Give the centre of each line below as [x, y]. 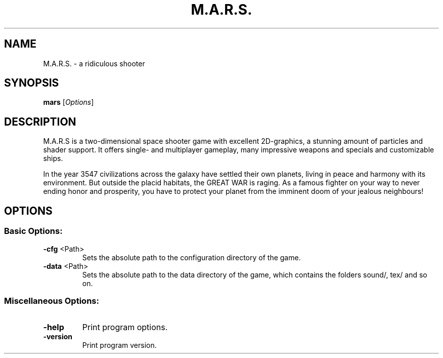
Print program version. [119, 345]
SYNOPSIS [32, 83]
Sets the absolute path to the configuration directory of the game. [191, 257]
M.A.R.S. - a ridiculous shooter [94, 63]
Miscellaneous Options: [52, 301]
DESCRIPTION [40, 122]
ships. [53, 158]
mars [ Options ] [69, 102]
